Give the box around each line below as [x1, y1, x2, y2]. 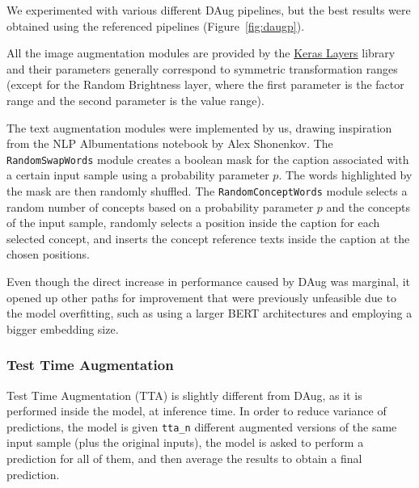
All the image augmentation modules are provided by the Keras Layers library [6, 44, 396, 61]
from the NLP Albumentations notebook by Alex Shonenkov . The [6, 135, 333, 152]
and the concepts [326, 198, 411, 215]
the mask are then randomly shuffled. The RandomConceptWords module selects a [6, 183, 408, 199]
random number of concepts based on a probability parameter [6, 198, 314, 215]
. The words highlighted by [278, 166, 413, 183]
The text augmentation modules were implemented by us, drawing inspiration [6, 119, 392, 136]
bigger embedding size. [6, 320, 119, 337]
